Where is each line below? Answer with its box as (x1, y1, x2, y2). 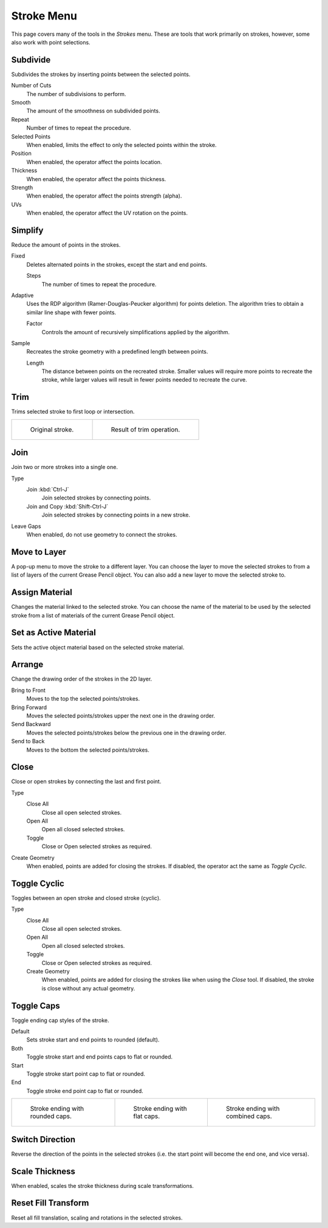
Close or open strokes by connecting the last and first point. (11, 778, 162, 785)
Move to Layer (11, 547, 67, 557)
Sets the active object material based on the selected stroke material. (11, 643, 185, 651)
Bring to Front (11, 687, 46, 694)
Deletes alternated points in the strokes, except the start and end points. (26, 261, 208, 268)
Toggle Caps (11, 1000, 60, 1011)
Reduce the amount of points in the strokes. (11, 241, 121, 249)
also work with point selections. (11, 38, 91, 46)
